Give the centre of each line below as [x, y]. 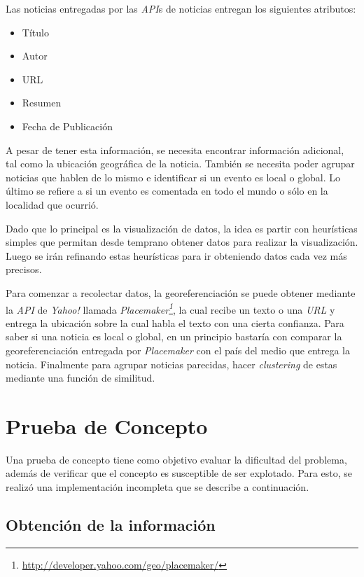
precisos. [24, 269]
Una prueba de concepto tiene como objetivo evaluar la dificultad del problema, [176, 459]
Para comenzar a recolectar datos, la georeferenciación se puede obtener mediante [181, 292]
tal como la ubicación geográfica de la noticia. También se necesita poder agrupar [180, 164]
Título [35, 32]
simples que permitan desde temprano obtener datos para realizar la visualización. [182, 242]
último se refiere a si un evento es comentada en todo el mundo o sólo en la [167, 191]
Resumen [42, 103]
